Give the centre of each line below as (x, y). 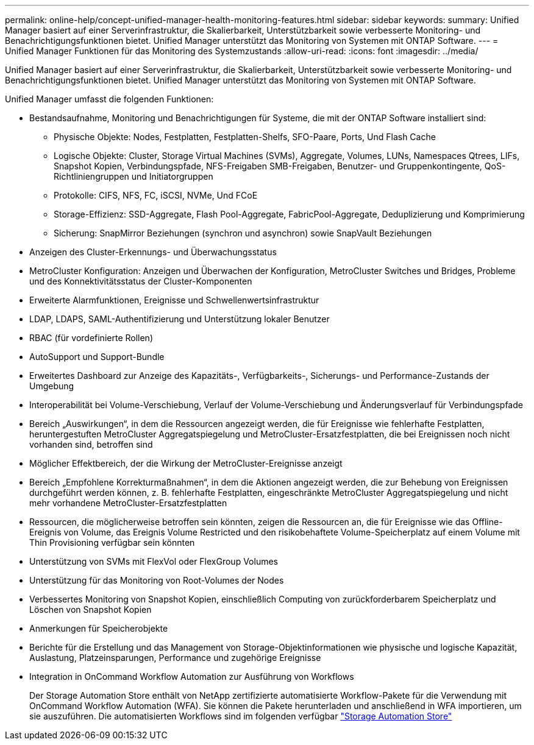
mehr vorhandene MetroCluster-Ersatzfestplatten (128, 503)
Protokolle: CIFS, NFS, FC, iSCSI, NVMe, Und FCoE (156, 195)
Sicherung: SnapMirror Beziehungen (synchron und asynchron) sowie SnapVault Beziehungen (243, 233)
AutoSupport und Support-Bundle (97, 357)
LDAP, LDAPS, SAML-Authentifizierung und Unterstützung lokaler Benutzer (180, 319)
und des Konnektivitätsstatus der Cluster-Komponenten (141, 281)
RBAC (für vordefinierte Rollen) (91, 338)
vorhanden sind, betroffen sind (91, 444)
